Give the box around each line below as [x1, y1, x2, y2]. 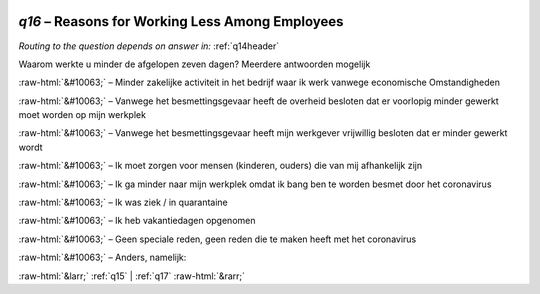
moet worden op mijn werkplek [18, 109, 147, 121]
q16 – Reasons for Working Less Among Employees [18, 13, 344, 30]
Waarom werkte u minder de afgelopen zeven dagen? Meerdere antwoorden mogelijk [18, 58, 371, 70]
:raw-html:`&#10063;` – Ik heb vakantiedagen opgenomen [18, 215, 256, 227]
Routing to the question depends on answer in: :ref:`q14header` [18, 40, 280, 52]
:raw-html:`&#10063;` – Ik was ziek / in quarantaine [18, 196, 229, 209]
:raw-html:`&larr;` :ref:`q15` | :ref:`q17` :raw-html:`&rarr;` [18, 270, 245, 282]
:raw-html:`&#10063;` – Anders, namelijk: [18, 251, 187, 264]
